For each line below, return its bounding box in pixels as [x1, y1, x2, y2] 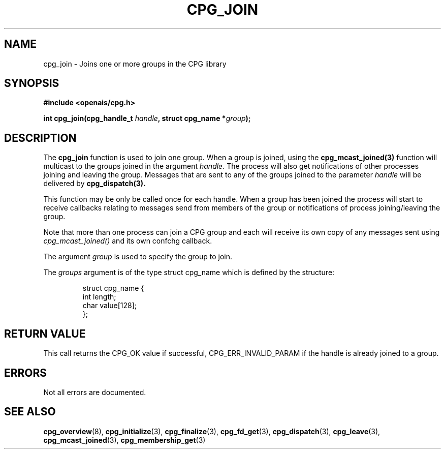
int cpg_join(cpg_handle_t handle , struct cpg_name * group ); [43, 114, 251, 123]
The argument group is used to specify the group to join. [43, 252, 232, 261]
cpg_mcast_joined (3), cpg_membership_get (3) [43, 435, 206, 444]
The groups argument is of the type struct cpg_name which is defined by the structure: [43, 268, 335, 277]
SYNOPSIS [4, 77, 59, 90]
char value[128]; [82, 301, 137, 310]
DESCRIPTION [4, 131, 77, 144]
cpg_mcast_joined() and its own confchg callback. [43, 236, 212, 246]
